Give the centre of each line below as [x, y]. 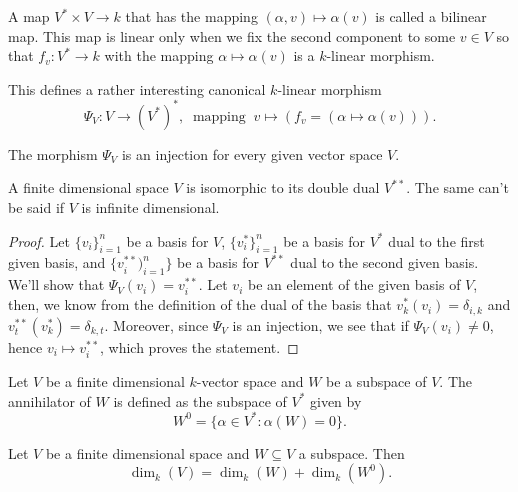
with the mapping [159, 55]
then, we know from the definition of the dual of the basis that [200, 304]
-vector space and [250, 381]
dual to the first [436, 240]
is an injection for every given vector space [252, 153]
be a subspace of [376, 381]
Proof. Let [39, 240]
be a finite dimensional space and [147, 452]
